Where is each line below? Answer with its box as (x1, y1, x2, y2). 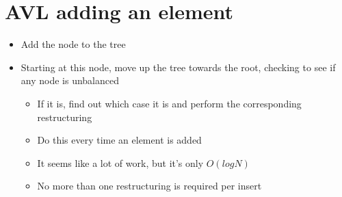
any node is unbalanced (21, 73, 120, 88)
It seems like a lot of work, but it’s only (37, 155, 204, 170)
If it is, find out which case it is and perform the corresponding (37, 96, 302, 110)
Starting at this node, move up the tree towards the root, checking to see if (21, 60, 336, 74)
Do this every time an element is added (37, 133, 202, 147)
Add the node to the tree (21, 37, 126, 51)
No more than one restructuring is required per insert (37, 179, 262, 193)
